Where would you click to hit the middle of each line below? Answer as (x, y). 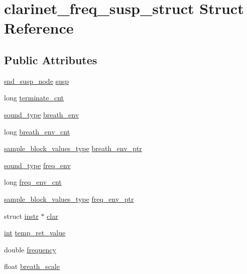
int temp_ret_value (35, 233)
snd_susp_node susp (37, 81)
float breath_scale (32, 266)
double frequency (30, 249)
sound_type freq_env (37, 165)
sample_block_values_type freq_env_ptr (69, 198)
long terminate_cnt (34, 98)
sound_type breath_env (42, 114)
